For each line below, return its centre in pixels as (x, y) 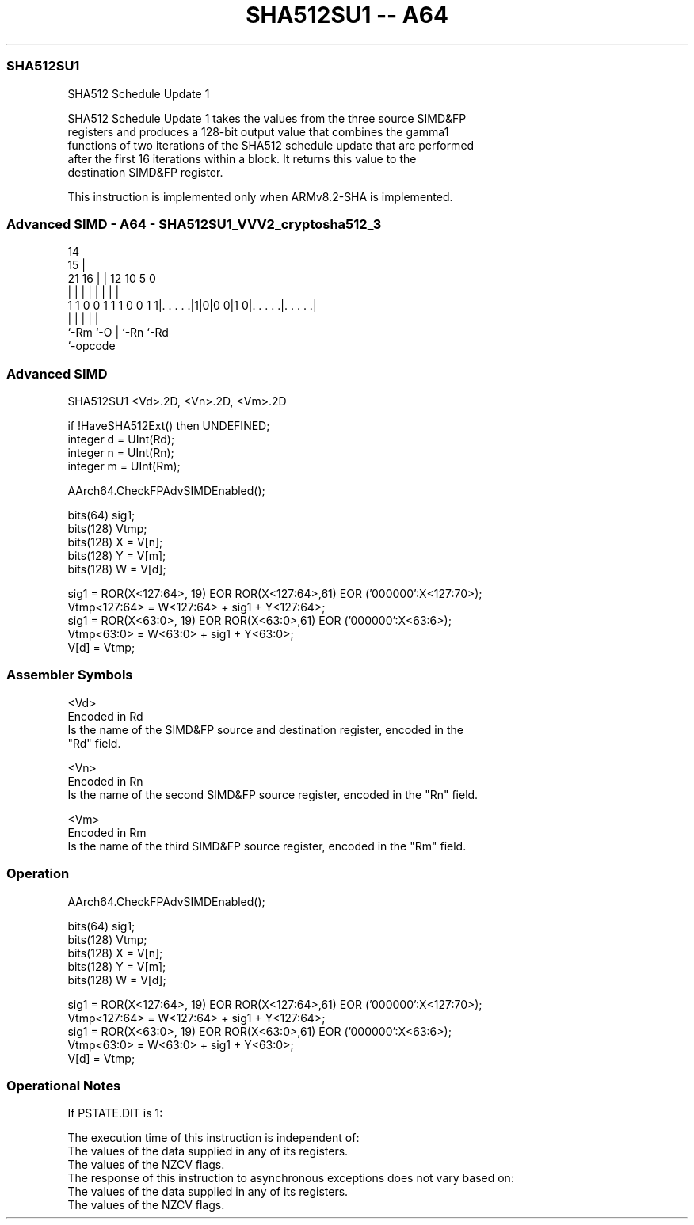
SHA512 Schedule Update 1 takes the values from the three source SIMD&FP (267, 118)
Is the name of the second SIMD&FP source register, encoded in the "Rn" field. (273, 794)
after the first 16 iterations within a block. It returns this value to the (242, 158)
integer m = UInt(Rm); (124, 466)
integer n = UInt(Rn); (121, 453)
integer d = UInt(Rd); (121, 439)
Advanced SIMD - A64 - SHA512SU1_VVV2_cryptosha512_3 (194, 224)
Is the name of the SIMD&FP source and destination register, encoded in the (265, 729)
